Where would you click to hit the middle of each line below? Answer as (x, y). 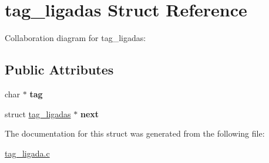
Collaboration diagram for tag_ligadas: (75, 38)
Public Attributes (59, 69)
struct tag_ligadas (38, 113)
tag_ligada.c (27, 153)
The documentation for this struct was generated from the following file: (135, 133)
